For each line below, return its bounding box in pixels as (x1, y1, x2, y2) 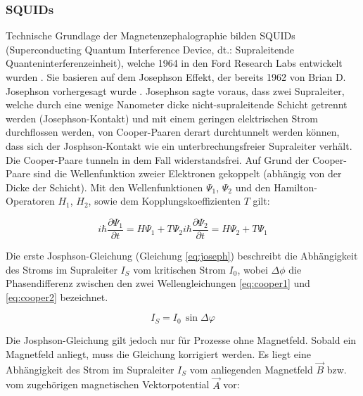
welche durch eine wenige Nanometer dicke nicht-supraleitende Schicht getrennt (6, 97, 348, 112)
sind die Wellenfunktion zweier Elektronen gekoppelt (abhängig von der (33, 166, 342, 181)
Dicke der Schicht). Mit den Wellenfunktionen (6, 179, 203, 194)
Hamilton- (274, 179, 317, 194)
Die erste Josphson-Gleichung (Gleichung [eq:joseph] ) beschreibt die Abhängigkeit (6, 248, 358, 262)
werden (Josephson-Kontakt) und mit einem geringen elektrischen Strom (6, 110, 318, 125)
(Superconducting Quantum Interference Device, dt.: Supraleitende (6, 41, 294, 56)
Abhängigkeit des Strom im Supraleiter (6, 362, 174, 376)
